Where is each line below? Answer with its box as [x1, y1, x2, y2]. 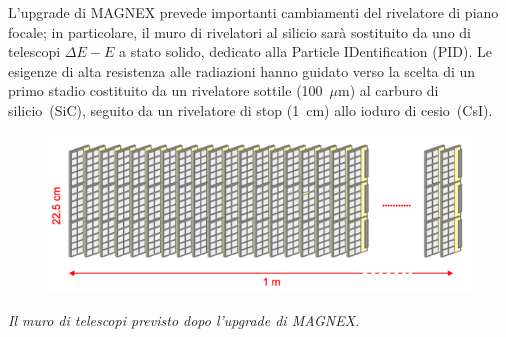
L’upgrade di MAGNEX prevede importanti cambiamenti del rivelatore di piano [8, 2, 499, 22]
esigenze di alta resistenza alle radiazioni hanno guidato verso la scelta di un [8, 60, 476, 81]
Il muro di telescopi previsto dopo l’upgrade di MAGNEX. [8, 310, 360, 331]
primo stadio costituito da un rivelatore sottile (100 [8, 80, 323, 101]
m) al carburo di [338, 80, 439, 101]
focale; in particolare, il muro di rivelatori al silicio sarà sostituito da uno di [8, 21, 471, 42]
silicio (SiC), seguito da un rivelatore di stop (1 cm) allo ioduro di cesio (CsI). [8, 99, 493, 120]
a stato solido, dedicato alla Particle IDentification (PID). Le [118, 41, 492, 62]
